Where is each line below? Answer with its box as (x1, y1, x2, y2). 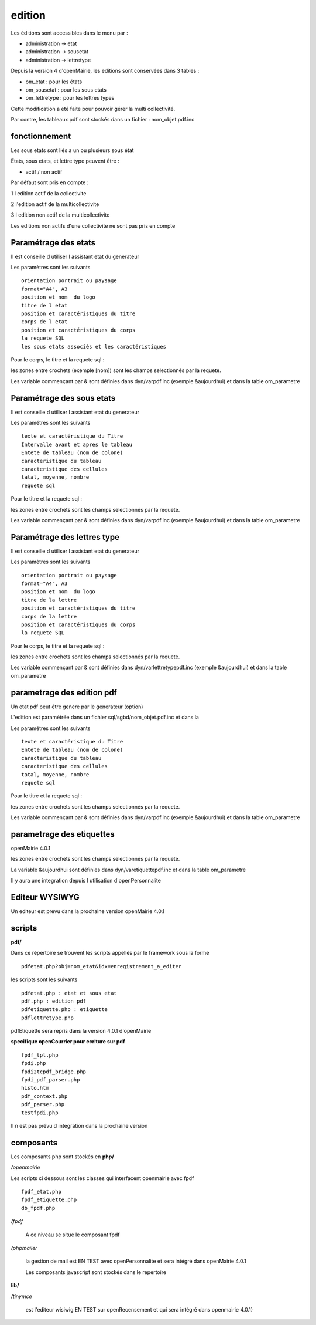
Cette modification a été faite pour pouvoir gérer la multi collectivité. (11, 105, 176, 112)
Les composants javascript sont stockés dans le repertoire (25, 1268, 167, 1276)
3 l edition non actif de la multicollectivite (11, 211, 110, 218)
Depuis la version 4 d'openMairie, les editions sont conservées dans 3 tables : (11, 67, 200, 75)
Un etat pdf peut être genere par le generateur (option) (11, 703, 143, 710)
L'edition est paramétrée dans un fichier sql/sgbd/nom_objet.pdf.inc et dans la (11, 714, 199, 721)
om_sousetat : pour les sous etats (25, 86, 107, 93)
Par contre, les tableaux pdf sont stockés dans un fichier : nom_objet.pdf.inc (11, 116, 195, 123)
